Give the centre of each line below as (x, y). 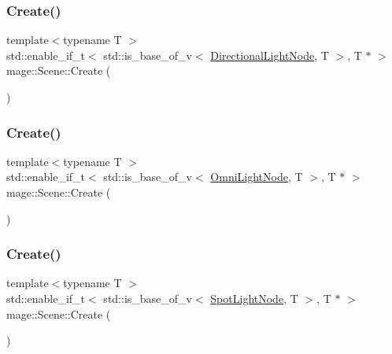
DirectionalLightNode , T (270, 55)
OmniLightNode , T (257, 177)
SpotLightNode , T (254, 298)
